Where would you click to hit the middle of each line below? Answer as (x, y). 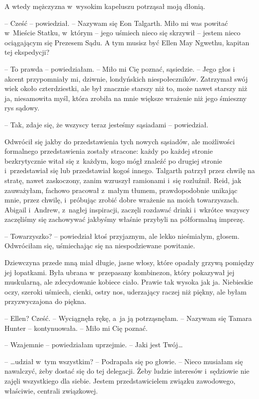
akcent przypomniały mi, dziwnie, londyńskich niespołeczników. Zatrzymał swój (126, 78)
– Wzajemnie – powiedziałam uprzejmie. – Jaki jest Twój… (94, 345)
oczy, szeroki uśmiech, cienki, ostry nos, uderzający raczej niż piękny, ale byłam (126, 291)
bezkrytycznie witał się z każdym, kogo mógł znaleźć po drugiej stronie (113, 160)
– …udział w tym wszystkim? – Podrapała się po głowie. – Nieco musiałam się (124, 361)
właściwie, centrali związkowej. (51, 390)
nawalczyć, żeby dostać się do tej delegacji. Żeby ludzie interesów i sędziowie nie (127, 371)
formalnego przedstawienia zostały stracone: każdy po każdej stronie (109, 151)
